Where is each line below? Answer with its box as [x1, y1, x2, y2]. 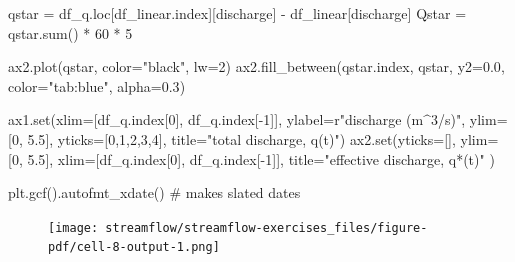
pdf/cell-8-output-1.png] [48, 240, 220, 255]
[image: [48, 220, 99, 235]
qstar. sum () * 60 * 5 [8, 22, 133, 43]
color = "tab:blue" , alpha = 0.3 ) [8, 75, 186, 96]
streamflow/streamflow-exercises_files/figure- [105, 220, 428, 235]
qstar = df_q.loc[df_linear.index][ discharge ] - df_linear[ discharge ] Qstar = [8, 3, 467, 23]
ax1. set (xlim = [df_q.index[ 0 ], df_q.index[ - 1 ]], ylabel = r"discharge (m [8, 109, 424, 130]
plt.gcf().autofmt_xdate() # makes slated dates [8, 182, 301, 203]
